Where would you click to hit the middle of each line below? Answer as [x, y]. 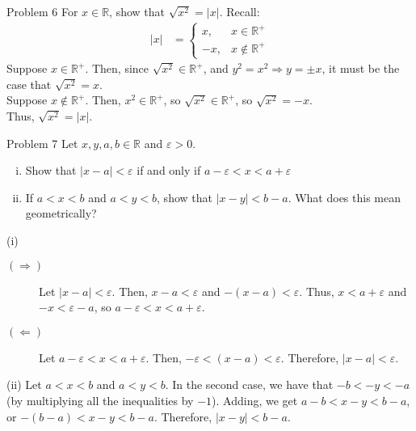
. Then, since [117, 68]
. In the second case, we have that [249, 385]
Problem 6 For [42, 11]
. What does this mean [345, 197]
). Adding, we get [255, 400]
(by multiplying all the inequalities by [100, 400]
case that [29, 84]
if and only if [169, 170]
